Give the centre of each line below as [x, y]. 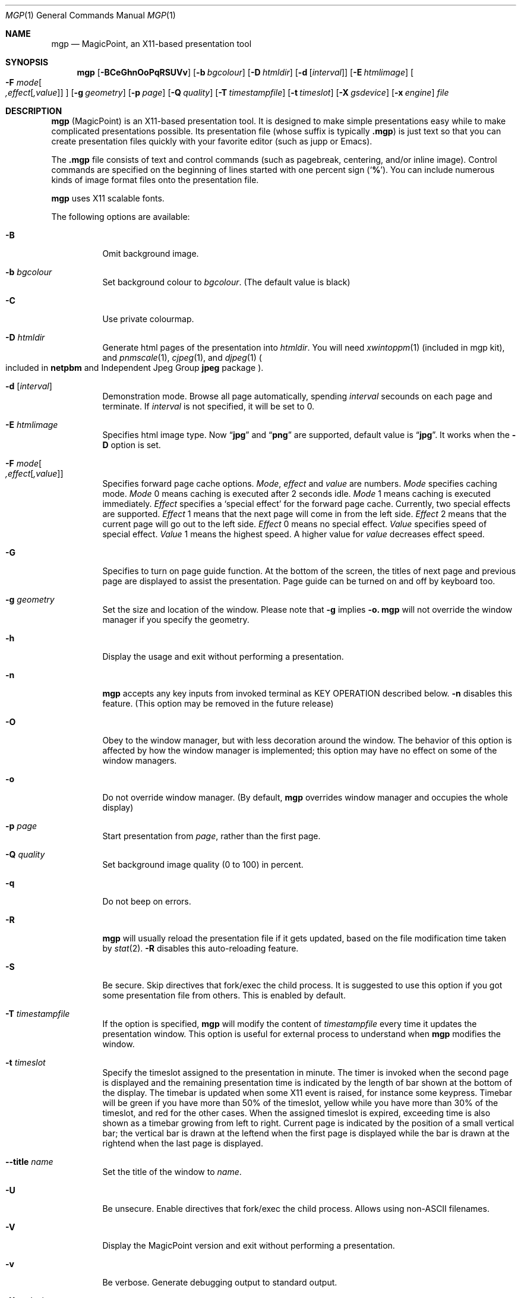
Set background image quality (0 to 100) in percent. [203, 864]
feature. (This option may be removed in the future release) [218, 703]
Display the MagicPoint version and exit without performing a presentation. [249, 1245]
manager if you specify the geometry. [176, 620]
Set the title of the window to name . [172, 1172]
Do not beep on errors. [147, 901]
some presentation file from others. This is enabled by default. [224, 995]
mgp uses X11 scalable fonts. [108, 198]
